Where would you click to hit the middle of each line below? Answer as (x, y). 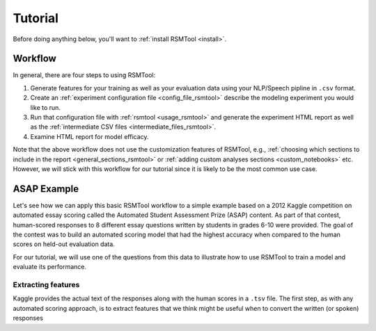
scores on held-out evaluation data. (64, 244)
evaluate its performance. (50, 267)
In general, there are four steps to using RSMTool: (84, 75)
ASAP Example (46, 189)
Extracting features (46, 284)
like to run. (45, 107)
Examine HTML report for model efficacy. (89, 136)
